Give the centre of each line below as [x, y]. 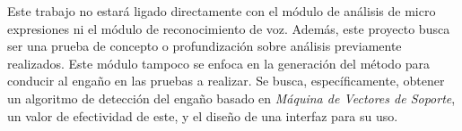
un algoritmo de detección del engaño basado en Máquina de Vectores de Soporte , [231, 98]
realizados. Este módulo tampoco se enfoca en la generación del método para [219, 63]
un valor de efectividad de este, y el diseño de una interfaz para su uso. [203, 115]
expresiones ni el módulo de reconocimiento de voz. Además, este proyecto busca [229, 28]
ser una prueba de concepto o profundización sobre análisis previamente [205, 46]
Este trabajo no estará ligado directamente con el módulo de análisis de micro [222, 11]
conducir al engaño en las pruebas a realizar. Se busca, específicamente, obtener [226, 81]
